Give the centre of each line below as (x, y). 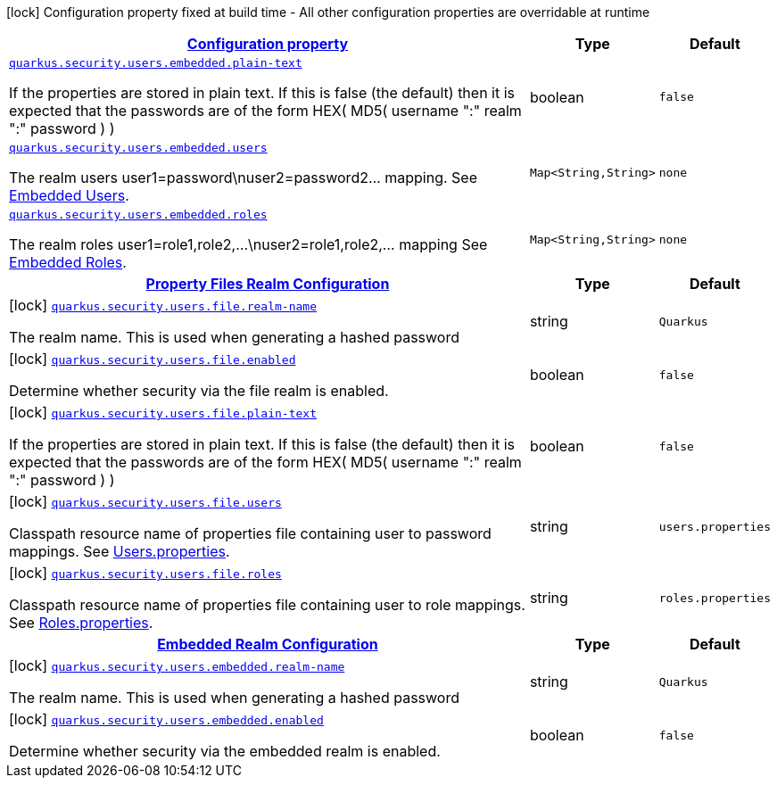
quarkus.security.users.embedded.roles (138, 215)
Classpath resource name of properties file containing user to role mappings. (267, 605)
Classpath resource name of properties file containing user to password (250, 533)
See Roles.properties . (81, 623)
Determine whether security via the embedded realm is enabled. (225, 751)
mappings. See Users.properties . (120, 551)
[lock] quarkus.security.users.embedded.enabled (166, 719)
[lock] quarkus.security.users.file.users (145, 501)
